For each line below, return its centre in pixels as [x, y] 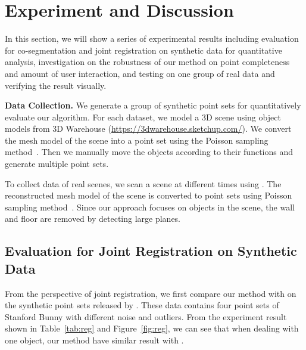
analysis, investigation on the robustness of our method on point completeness [147, 62]
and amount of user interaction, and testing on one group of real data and [140, 73]
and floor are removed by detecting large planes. [93, 219]
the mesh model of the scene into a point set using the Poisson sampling [137, 140]
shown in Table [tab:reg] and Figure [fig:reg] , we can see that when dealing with [152, 328]
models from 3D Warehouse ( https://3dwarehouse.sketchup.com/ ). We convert [148, 128]
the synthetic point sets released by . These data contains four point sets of [142, 305]
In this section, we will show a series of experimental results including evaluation [152, 38]
